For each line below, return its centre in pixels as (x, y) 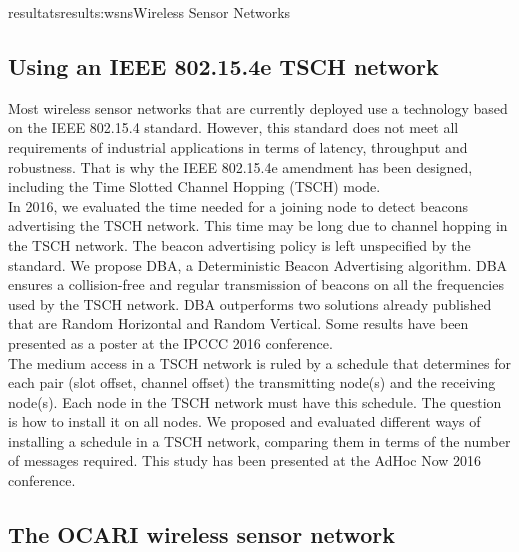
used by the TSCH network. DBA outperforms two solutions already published (250, 303)
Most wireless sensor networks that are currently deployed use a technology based (258, 107)
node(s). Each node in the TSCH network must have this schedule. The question (255, 401)
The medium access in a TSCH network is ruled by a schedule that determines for (259, 362)
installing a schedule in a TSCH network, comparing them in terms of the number (259, 440)
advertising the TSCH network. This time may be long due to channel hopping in (258, 225)
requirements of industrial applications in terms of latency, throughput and (238, 146)
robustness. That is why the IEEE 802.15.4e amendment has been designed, (240, 166)
